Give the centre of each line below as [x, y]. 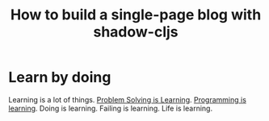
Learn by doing [60, 77]
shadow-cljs [136, 32]
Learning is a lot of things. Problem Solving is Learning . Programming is [127, 99]
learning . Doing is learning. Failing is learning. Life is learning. [110, 108]
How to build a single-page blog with [136, 15]
